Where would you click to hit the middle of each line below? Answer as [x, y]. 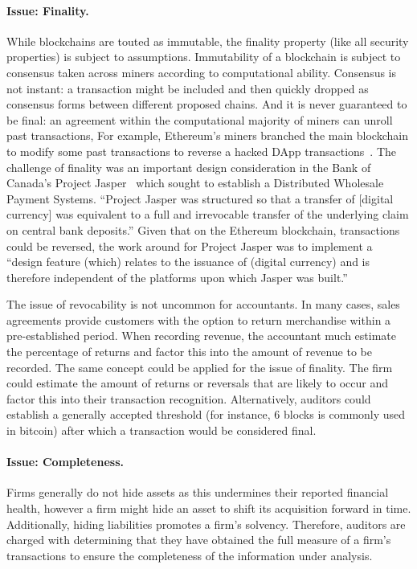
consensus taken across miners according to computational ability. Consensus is [202, 72]
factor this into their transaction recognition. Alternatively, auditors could [189, 398]
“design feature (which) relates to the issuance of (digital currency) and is [188, 262]
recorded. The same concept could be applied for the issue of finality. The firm [200, 367]
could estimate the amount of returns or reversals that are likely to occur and [198, 383]
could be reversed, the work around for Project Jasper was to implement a [190, 246]
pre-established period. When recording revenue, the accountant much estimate [201, 336]
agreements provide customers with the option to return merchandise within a [199, 319]
